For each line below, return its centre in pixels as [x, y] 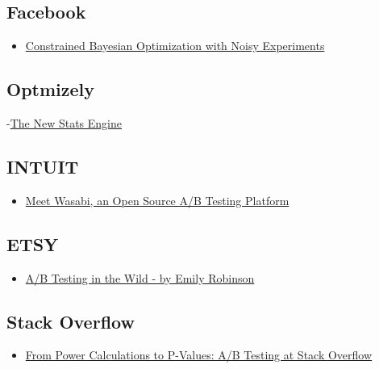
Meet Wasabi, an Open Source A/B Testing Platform [157, 200]
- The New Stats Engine [64, 123]
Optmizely [51, 89]
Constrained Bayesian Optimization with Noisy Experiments [175, 46]
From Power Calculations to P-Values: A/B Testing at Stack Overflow [199, 355]
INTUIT [43, 166]
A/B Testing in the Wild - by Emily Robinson [140, 277]
